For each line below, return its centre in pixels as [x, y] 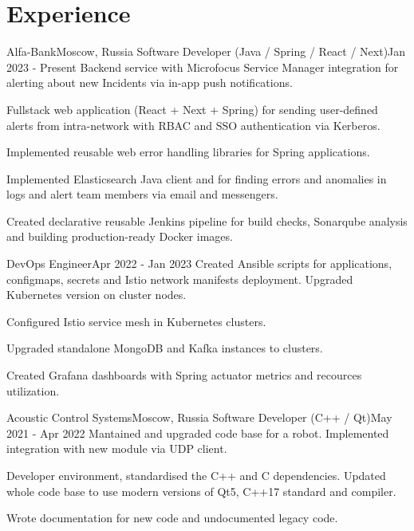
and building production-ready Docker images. [120, 236]
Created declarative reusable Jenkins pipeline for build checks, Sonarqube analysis [207, 220]
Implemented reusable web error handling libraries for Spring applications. [188, 152]
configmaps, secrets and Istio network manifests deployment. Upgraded [180, 279]
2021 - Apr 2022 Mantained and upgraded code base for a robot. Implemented [198, 433]
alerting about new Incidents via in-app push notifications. [150, 83]
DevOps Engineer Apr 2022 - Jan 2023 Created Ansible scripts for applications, [199, 264]
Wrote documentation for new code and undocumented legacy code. [172, 518]
